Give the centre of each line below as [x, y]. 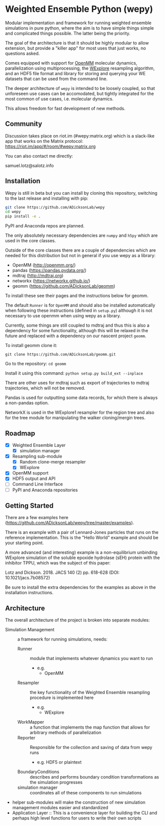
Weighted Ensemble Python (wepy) [79, 9]
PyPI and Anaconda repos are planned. [45, 226]
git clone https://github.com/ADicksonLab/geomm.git [61, 354]
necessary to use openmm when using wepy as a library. [63, 316]
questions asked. [22, 53]
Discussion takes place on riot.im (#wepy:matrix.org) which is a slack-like [80, 136]
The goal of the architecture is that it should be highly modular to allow [77, 43]
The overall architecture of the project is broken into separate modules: [78, 620]
